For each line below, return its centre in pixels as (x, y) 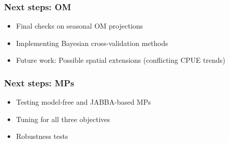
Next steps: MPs (39, 82)
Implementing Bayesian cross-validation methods (92, 43)
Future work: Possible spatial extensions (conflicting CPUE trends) (121, 60)
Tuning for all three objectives (63, 119)
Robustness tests (42, 136)
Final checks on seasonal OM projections (79, 26)
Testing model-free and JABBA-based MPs (83, 102)
